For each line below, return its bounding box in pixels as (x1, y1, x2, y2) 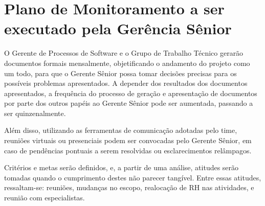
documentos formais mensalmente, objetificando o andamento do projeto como (4, 57, 250, 68)
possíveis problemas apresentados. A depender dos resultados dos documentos (4, 78, 248, 88)
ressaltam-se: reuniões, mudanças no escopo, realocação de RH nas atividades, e (4, 182, 254, 193)
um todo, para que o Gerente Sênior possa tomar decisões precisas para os (4, 67, 237, 78)
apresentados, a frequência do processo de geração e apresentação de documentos (4, 87, 257, 98)
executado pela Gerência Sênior (4, 18, 232, 39)
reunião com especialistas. (4, 192, 85, 203)
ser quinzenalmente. (4, 107, 66, 118)
